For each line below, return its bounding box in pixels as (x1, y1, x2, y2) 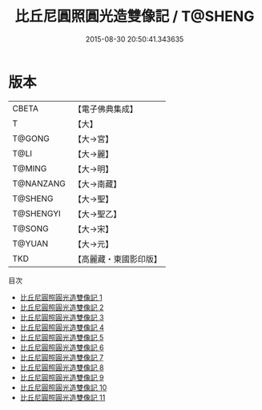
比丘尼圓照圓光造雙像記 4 (19, 322, 104, 332)
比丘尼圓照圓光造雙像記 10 (19, 382, 107, 392)
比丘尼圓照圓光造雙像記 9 (19, 372, 104, 382)
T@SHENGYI (12, 207, 62, 219)
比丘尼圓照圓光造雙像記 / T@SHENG (14, 7, 255, 26)
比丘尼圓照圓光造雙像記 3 (19, 312, 104, 322)
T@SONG (12, 223, 50, 234)
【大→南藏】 (73, 178, 122, 189)
